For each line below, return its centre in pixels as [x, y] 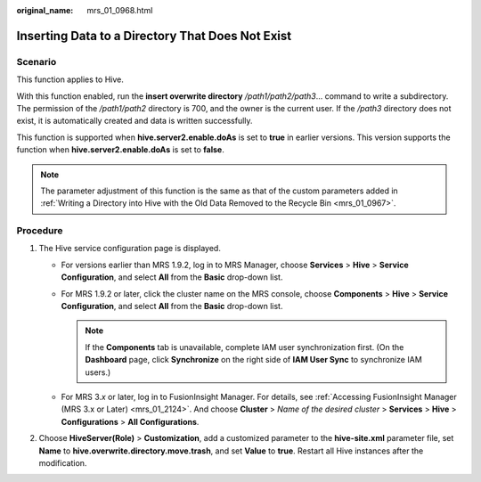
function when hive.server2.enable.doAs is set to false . [120, 150]
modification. [63, 462]
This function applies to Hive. [70, 79]
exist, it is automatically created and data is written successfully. [135, 121]
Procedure [40, 231]
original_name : [45, 10]
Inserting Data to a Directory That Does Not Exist [154, 36]
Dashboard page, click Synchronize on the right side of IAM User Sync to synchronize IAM [253, 360]
